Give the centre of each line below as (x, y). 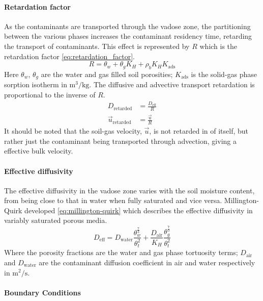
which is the (218, 46)
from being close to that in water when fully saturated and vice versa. (113, 200)
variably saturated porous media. (56, 220)
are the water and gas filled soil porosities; (107, 74)
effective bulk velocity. (39, 151)
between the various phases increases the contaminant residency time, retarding (128, 36)
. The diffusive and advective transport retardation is (172, 84)
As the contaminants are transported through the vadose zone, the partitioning (127, 26)
